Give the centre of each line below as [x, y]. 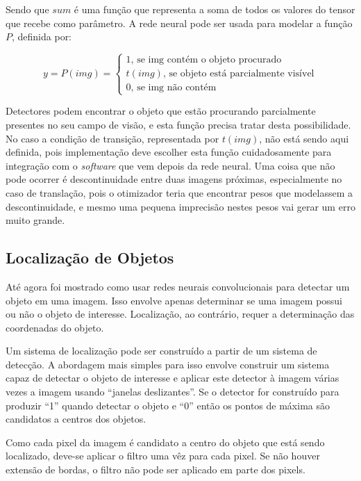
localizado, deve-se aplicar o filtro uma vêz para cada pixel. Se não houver [163, 456]
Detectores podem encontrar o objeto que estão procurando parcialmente [161, 111]
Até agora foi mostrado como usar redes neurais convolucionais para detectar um [178, 286]
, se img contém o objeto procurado [206, 60]
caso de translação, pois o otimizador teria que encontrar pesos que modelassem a [179, 192]
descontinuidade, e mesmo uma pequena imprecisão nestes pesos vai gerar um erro [180, 206]
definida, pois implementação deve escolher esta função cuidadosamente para [169, 152]
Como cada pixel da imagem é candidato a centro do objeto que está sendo [165, 442]
